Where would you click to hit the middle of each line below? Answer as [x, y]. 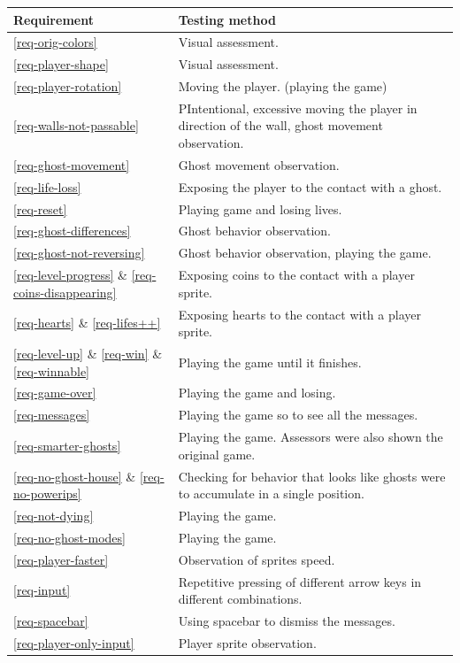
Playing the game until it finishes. [270, 362]
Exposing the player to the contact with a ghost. [310, 186]
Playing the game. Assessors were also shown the [310, 437]
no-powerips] [47, 493]
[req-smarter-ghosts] [67, 445]
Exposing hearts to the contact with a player [299, 314]
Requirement [54, 19]
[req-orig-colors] [55, 42]
